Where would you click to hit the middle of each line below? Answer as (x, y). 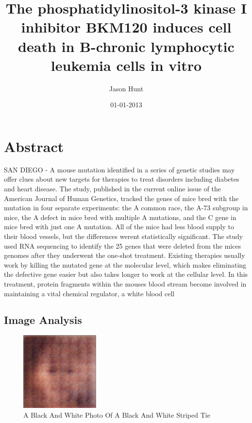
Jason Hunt (126, 88)
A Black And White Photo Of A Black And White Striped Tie (117, 415)
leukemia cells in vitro (126, 65)
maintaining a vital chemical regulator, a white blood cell (89, 293)
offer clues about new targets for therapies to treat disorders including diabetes (122, 179)
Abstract (34, 146)
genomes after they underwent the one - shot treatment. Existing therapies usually (125, 255)
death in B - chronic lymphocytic (126, 46)
